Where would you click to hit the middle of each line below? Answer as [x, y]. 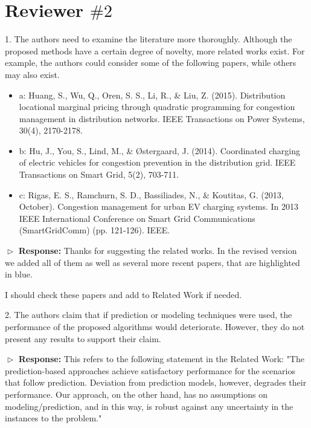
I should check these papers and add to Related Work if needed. [123, 294]
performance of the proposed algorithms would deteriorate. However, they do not [155, 326]
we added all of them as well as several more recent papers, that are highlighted [152, 262]
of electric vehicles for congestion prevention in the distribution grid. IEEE [157, 162]
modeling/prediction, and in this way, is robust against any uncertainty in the [149, 406]
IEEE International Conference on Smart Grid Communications [137, 218]
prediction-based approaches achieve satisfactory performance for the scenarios [150, 370]
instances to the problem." [53, 418]
